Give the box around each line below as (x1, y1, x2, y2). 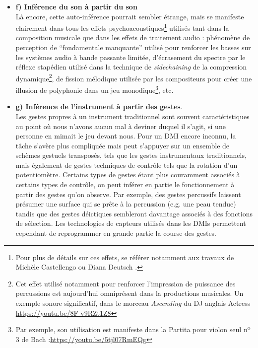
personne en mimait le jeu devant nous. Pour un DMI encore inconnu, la (15, 131, 236, 141)
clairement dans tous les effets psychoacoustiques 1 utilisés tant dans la (15, 21, 229, 33)
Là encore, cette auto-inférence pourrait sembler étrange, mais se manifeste (15, 11, 244, 21)
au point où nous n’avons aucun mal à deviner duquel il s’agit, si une (15, 121, 226, 131)
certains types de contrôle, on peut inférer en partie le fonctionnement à (15, 179, 235, 190)
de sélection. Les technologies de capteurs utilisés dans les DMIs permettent (15, 218, 246, 228)
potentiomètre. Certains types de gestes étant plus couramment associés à (15, 169, 240, 180)
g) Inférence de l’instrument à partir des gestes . (15, 101, 183, 112)
